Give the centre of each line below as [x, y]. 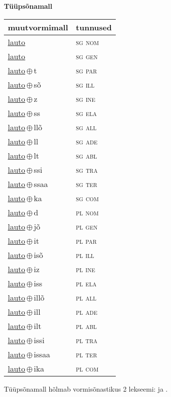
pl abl [86, 326]
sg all [86, 127]
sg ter [86, 184]
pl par [86, 240]
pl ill [85, 255]
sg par [86, 70]
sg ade [87, 141]
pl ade [87, 311]
